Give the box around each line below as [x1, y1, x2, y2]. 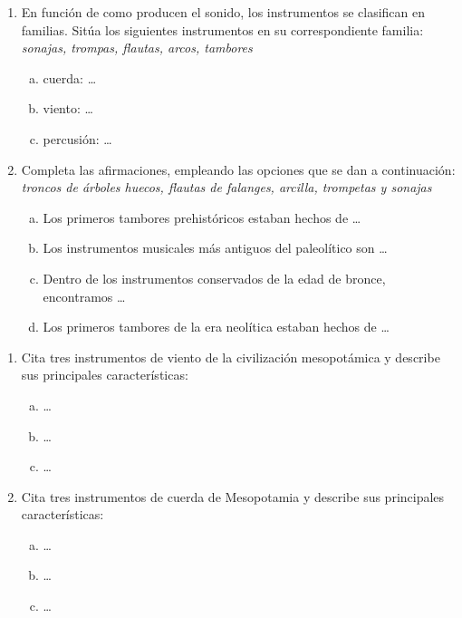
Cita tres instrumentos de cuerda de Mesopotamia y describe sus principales [21, 487, 445, 506]
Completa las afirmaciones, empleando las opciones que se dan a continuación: [21, 159, 456, 179]
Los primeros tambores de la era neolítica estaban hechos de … [43, 317, 390, 336]
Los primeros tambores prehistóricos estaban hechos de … [43, 208, 361, 227]
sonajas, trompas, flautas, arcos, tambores [21, 38, 253, 57]
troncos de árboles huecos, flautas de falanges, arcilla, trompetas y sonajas [21, 178, 432, 197]
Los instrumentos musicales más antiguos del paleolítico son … [43, 238, 388, 257]
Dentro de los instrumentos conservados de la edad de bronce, [43, 268, 386, 287]
